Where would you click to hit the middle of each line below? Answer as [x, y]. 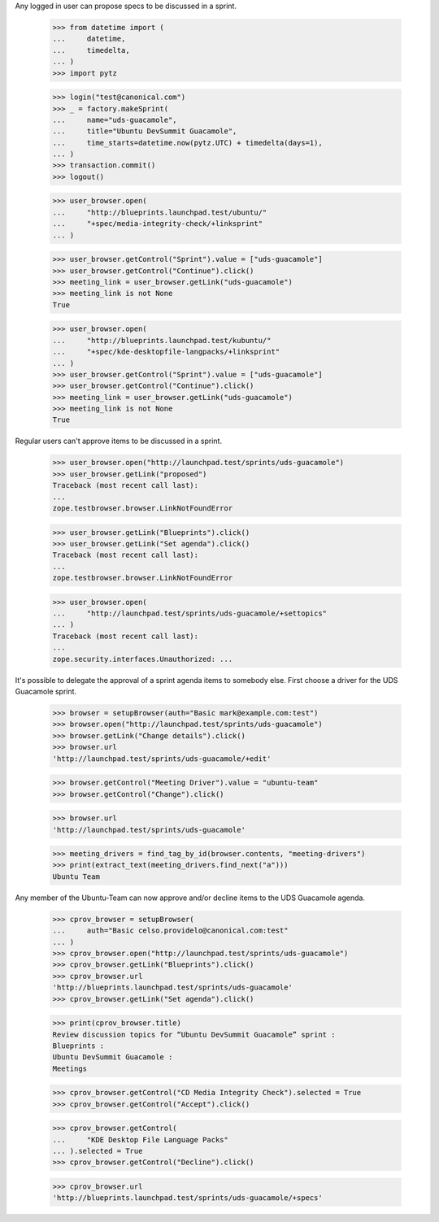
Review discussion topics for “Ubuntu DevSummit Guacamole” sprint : [194, 1034]
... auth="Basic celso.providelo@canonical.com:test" [170, 931]
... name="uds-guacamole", [115, 120]
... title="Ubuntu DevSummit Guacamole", [145, 131]
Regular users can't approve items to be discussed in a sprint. [119, 441]
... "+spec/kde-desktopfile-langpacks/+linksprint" [166, 352]
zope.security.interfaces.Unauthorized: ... [143, 659]
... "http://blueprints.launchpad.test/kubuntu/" [162, 340]
